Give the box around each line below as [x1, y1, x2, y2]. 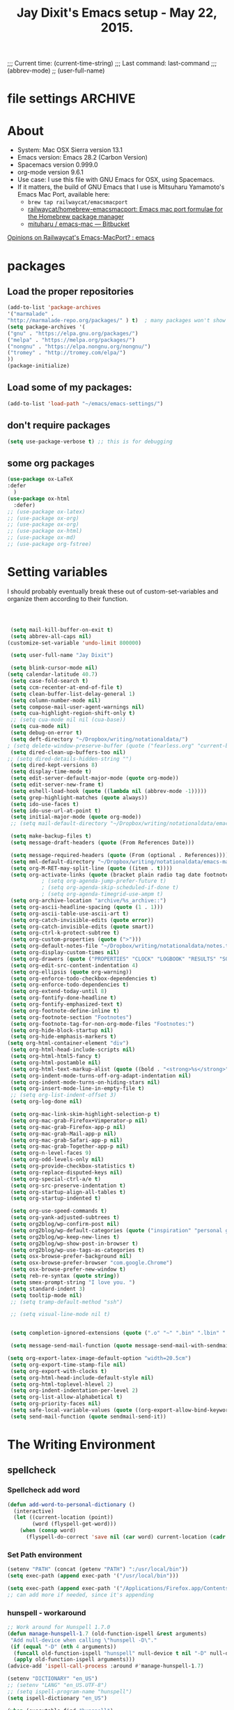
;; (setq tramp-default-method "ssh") [10, 1299, 123, 1306]
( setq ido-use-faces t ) [10, 801, 79, 808]
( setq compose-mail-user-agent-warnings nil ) [10, 703, 145, 711]
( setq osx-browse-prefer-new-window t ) [10, 1266, 127, 1273]
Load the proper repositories [7, 285, 134, 297]
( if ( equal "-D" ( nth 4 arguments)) [10, 1643, 117, 1650]
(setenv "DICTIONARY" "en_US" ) [7, 1675, 98, 1682]
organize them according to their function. [7, 594, 129, 603]
